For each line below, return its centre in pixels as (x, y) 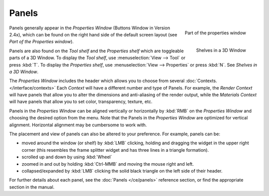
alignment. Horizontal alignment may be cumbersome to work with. (78, 125)
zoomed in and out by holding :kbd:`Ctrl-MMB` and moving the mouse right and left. (108, 164)
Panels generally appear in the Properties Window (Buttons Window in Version (90, 28)
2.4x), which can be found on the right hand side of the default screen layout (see (93, 34)
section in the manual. (32, 187)
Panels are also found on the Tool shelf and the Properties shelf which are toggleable (96, 51)
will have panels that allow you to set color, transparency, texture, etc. (81, 101)
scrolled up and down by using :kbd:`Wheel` (67, 157)
